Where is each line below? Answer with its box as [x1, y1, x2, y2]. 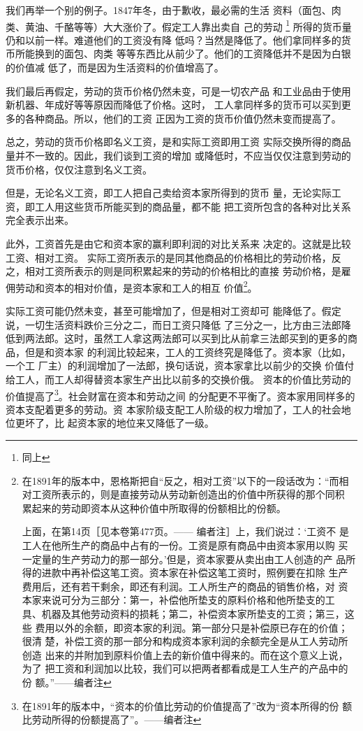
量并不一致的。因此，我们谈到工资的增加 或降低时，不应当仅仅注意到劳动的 [6, 148, 351, 162]
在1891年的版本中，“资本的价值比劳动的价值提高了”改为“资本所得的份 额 [22, 698, 353, 713]
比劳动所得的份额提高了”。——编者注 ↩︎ [22, 712, 202, 727]
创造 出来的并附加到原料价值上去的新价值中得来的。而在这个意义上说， [22, 647, 348, 662]
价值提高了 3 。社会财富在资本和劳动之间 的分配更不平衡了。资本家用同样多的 [6, 386, 355, 403]
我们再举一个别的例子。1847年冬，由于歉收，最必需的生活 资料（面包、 [6, 3, 332, 17]
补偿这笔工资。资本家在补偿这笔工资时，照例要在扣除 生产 [80, 565, 348, 580]
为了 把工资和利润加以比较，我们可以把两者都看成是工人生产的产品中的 [22, 661, 348, 676]
